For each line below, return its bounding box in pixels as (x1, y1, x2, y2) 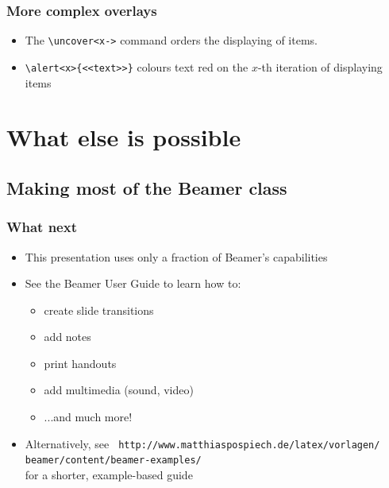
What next (6, 217, 77, 237)
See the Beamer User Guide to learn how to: (25, 275, 241, 292)
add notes (44, 328, 91, 345)
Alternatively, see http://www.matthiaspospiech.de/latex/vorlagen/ (25, 435, 380, 451)
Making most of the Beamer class (6, 175, 287, 199)
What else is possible (6, 121, 241, 153)
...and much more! (44, 409, 133, 425)
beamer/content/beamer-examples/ (25, 455, 202, 467)
